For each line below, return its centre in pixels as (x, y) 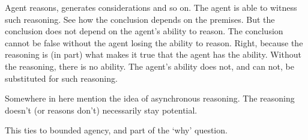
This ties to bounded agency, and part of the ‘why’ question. (116, 130)
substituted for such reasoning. (61, 78)
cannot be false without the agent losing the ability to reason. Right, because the (154, 42)
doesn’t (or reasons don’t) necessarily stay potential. (101, 110)
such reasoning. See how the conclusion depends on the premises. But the (140, 19)
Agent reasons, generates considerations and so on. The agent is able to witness (151, 7)
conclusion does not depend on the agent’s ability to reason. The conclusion (144, 31)
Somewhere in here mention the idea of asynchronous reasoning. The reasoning (150, 98)
